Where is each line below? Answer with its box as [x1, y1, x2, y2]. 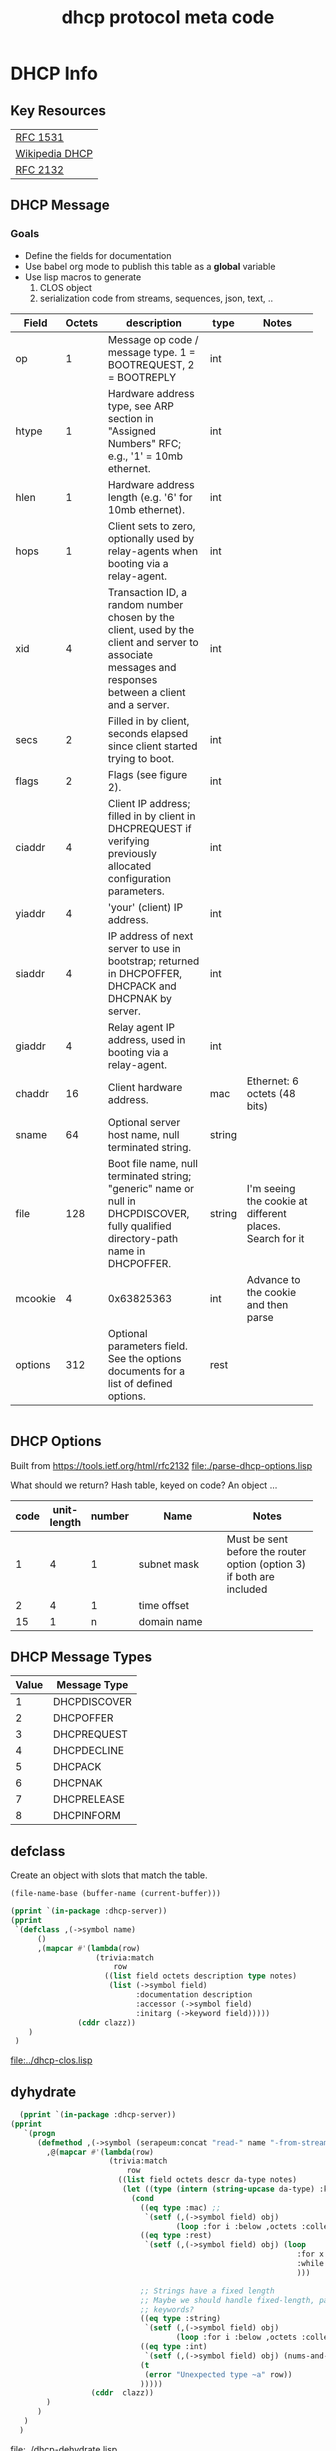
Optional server [108, 1115, 181, 1129]
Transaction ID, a [108, 585, 188, 599]
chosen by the [108, 610, 175, 624]
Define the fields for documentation [24, 249, 172, 261]
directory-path [108, 1231, 178, 1245]
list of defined [108, 1376, 173, 1390]
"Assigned [108, 424, 157, 438]
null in [108, 1194, 137, 1208]
